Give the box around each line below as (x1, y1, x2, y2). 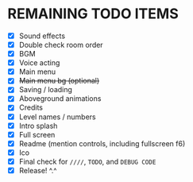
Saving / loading (18, 85, 73, 95)
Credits (18, 103, 44, 112)
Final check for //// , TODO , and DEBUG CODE (18, 157, 156, 166)
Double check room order (18, 41, 104, 49)
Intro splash (18, 121, 58, 130)
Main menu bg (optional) (18, 76, 100, 86)
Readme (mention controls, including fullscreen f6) (18, 138, 186, 148)
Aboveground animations (18, 94, 102, 103)
